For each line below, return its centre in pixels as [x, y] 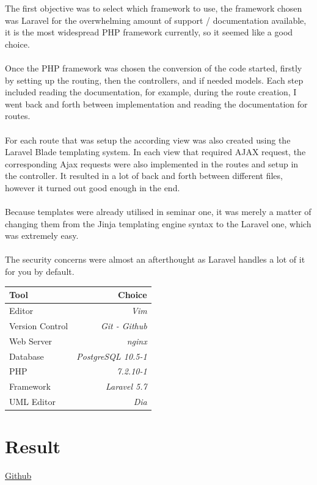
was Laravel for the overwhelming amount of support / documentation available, [156, 20]
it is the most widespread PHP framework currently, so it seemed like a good [149, 32]
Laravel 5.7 [126, 386]
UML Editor [32, 402]
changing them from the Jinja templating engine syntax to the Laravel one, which [158, 223]
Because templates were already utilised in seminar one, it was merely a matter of [158, 212]
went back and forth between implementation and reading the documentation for [156, 104]
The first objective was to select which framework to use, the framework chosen [154, 8]
